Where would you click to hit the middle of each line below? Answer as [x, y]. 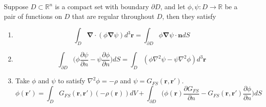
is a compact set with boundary [102, 6]
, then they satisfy [189, 16]
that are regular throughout [113, 16]
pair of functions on [33, 16]
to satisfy [71, 81]
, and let [173, 6]
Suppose [16, 6]
